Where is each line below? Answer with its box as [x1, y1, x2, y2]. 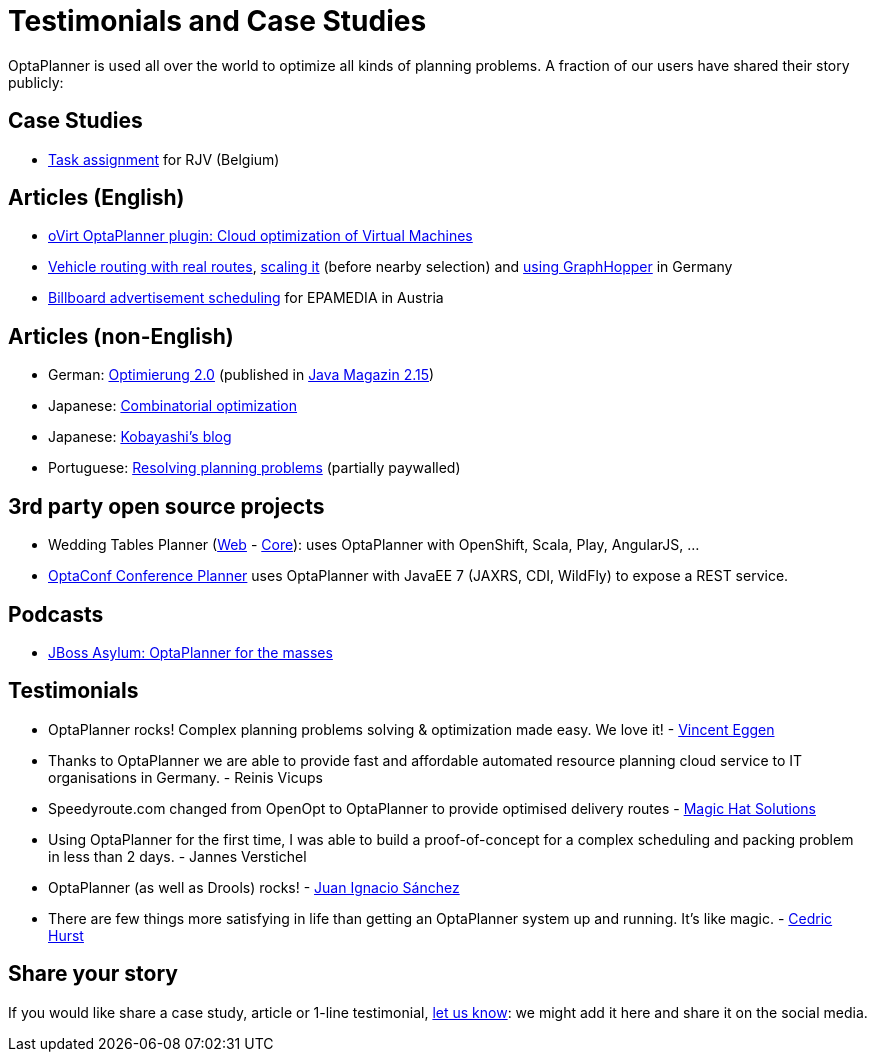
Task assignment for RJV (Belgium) [48, 150, 280, 168]
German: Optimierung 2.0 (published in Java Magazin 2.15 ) [48, 366, 435, 384]
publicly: [8, 73, 64, 91]
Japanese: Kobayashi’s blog [48, 428, 232, 446]
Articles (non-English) [8, 323, 234, 349]
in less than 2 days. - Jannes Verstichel [48, 847, 307, 865]
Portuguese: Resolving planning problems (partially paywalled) [48, 459, 461, 477]
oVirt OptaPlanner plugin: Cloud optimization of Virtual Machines [48, 227, 473, 245]
